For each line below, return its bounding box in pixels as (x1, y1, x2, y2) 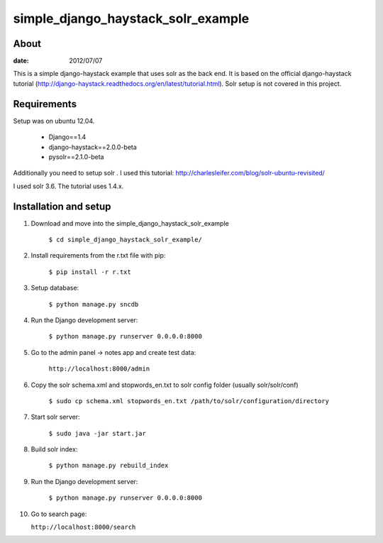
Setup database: (30, 284, 79, 292)
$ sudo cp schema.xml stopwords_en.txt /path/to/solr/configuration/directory (48, 397, 330, 405)
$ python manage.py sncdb (48, 300, 139, 308)
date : (13, 57, 29, 65)
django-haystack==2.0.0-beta (48, 143, 138, 151)
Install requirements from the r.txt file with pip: (30, 251, 166, 260)
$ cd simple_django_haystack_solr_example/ (48, 236, 202, 243)
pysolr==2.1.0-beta (48, 153, 104, 161)
